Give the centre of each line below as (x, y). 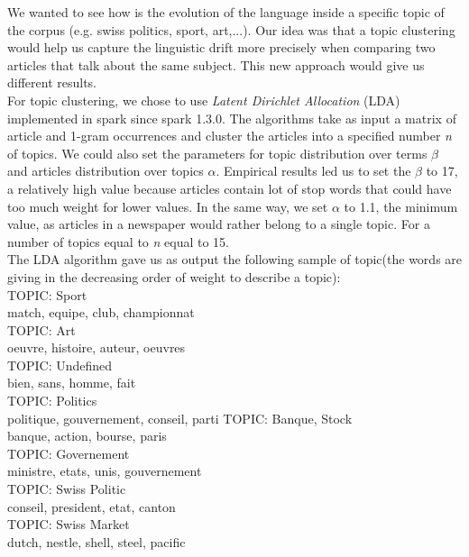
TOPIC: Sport (47, 294)
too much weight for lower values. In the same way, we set (168, 206)
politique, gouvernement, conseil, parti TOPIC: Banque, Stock (180, 418)
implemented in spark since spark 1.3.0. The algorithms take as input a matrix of (232, 118)
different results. (52, 82)
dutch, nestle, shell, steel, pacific (97, 541)
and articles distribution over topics (106, 171)
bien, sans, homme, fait (72, 383)
